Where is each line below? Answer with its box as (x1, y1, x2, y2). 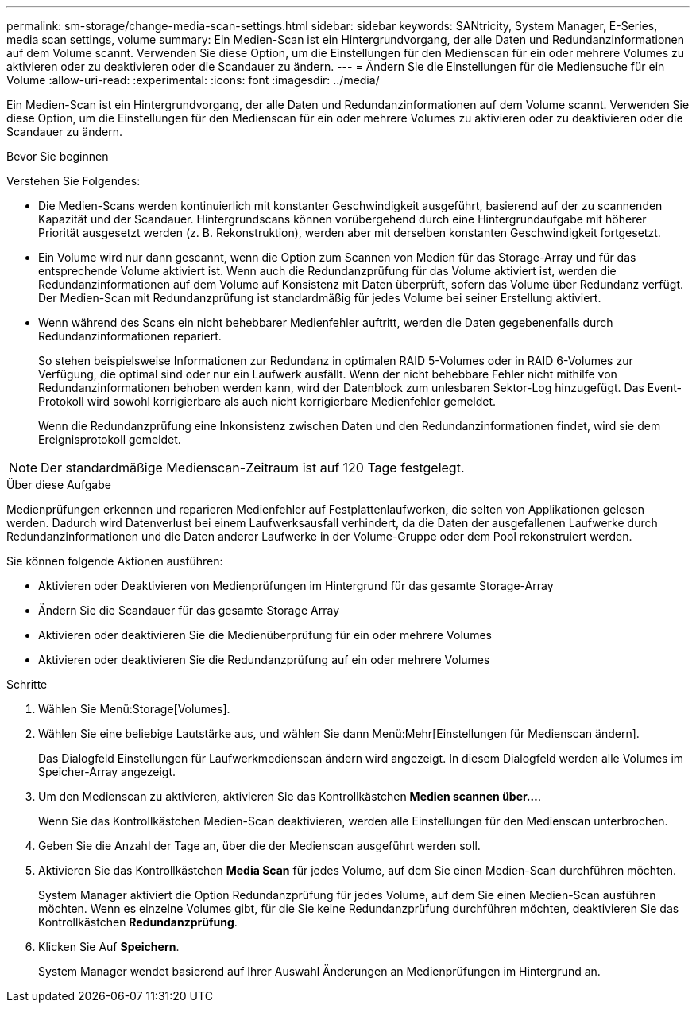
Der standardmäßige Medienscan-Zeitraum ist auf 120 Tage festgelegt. (41, 460, 465, 475)
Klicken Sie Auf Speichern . (38, 940, 180, 953)
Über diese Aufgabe (6, 478, 111, 491)
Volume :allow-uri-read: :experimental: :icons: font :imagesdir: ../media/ (6, 73, 380, 87)
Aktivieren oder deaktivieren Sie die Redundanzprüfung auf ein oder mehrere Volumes (38, 653, 490, 666)
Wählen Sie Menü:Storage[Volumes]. (38, 702, 230, 716)
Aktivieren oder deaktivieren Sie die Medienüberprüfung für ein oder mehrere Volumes (38, 628, 492, 642)
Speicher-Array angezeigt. (38, 765, 176, 778)
